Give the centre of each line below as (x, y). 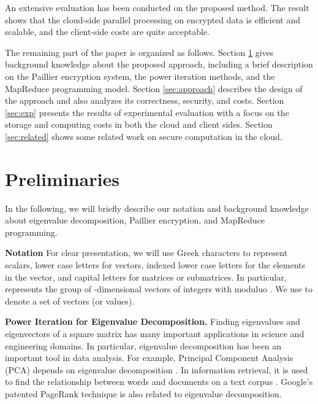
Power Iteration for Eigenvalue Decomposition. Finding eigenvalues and (153, 321)
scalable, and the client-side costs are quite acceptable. (107, 32)
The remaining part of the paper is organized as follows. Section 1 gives (139, 52)
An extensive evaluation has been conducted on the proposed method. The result (157, 7)
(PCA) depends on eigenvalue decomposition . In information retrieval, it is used (157, 369)
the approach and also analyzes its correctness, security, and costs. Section (145, 100)
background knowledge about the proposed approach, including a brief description (159, 64)
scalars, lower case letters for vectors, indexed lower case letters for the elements (155, 265)
